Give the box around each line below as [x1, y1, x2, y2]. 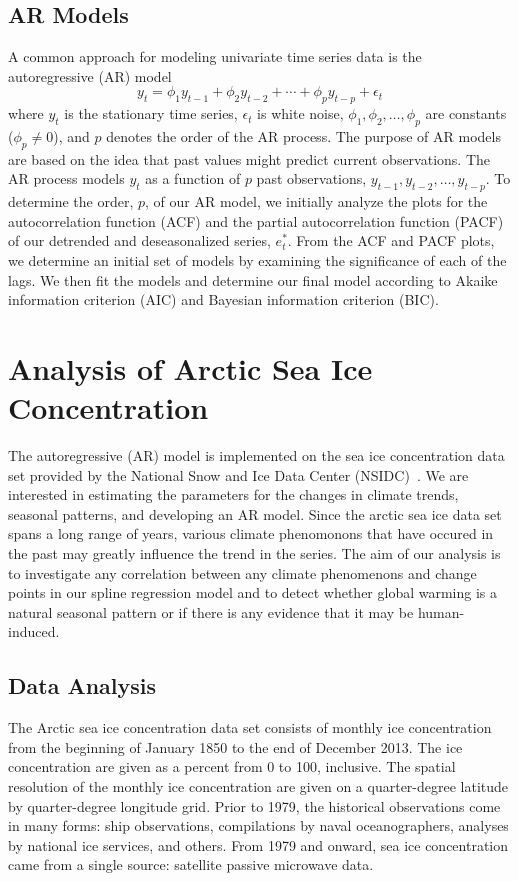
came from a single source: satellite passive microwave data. [8, 854, 374, 875]
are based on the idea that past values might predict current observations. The [8, 148, 491, 169]
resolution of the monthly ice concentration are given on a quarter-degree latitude [8, 775, 509, 796]
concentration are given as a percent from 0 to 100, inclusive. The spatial [8, 756, 456, 777]
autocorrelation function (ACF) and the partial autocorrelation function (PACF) [8, 210, 504, 231]
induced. [8, 621, 60, 642]
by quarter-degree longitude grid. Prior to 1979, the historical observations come [8, 795, 501, 816]
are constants [425, 103, 507, 124]
